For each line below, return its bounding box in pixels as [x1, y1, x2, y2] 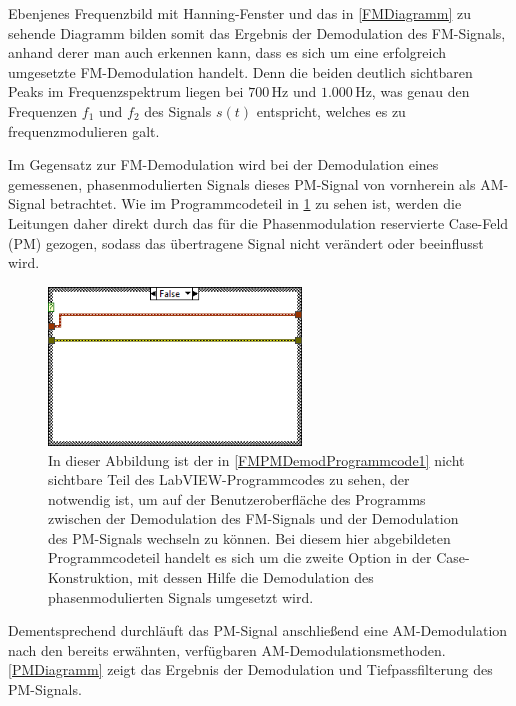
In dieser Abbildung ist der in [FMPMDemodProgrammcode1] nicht [48, 449, 465, 470]
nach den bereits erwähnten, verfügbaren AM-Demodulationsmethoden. [8, 639, 446, 660]
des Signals [144, 100, 212, 121]
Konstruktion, [48, 567, 133, 588]
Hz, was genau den [355, 81, 470, 102]
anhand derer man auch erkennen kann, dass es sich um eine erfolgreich [8, 42, 446, 63]
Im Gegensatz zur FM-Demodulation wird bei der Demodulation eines [8, 154, 439, 175]
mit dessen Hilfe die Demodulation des [137, 567, 374, 588]
